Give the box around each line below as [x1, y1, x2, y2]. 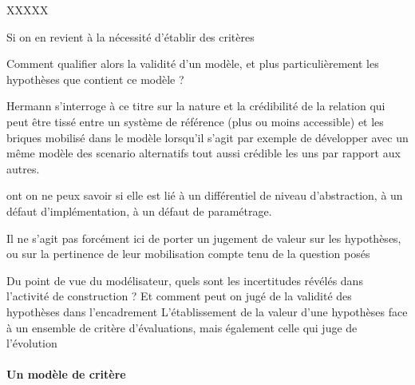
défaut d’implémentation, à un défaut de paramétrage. [6, 202, 272, 219]
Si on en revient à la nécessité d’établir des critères [6, 28, 255, 45]
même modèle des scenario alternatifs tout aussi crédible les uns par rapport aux [6, 145, 401, 161]
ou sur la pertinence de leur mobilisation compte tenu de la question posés [6, 245, 370, 262]
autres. [6, 160, 40, 177]
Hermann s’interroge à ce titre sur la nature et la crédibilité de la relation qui [6, 97, 385, 114]
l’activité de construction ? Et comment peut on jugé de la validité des [6, 288, 352, 304]
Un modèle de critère [6, 366, 126, 383]
